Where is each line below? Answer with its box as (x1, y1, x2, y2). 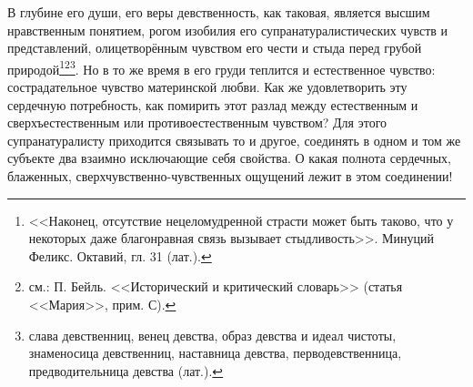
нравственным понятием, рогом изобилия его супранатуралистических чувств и (7, 20, 448, 39)
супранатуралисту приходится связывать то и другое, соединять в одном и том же (7, 130, 461, 149)
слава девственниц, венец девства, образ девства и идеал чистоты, (28, 325, 397, 344)
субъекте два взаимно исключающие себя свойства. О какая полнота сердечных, (7, 148, 451, 168)
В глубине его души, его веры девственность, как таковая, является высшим (7, 3, 430, 21)
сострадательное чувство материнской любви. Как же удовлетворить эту (7, 77, 408, 97)
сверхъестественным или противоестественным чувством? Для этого (7, 113, 387, 132)
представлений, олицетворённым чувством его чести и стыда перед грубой (7, 38, 422, 57)
